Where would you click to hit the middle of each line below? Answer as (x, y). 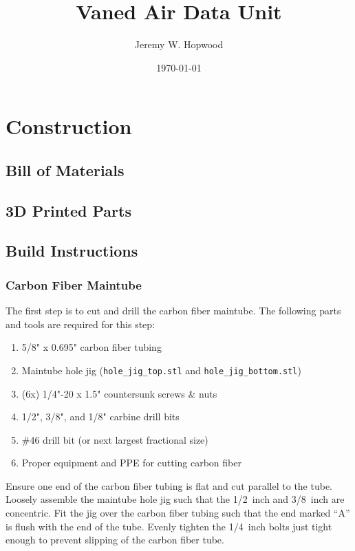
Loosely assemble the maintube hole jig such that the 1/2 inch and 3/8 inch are (175, 499)
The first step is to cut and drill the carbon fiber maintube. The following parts (173, 311)
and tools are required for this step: (80, 324)
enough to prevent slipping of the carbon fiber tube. (115, 540)
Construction (69, 126)
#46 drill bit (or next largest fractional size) (115, 439)
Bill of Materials (65, 170)
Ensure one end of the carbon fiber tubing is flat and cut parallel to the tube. (169, 485)
